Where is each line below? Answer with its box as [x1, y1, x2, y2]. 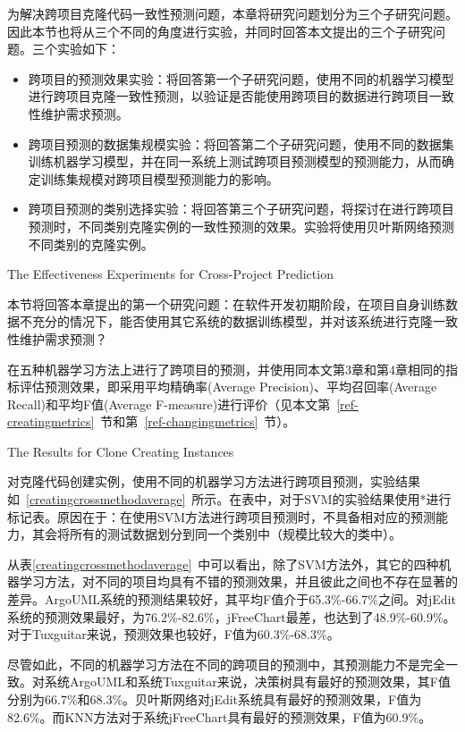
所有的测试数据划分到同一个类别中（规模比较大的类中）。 [69, 525, 402, 543]
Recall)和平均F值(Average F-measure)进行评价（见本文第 [7, 394, 331, 413]
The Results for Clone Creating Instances [7, 442, 234, 460]
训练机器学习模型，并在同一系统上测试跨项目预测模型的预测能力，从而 [28, 152, 442, 171]
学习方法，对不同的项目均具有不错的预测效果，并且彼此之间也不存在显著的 [19, 572, 458, 591]
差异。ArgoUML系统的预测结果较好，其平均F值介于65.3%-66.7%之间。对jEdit [7, 590, 456, 609]
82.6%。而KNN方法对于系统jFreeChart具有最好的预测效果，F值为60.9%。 [7, 707, 432, 726]
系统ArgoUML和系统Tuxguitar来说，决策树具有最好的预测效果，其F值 [44, 672, 451, 691]
